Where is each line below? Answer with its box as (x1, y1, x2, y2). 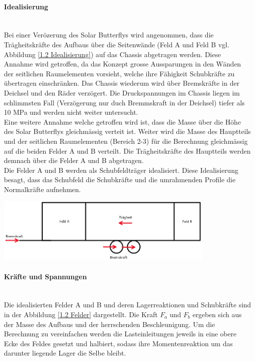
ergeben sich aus (192, 309, 242, 320)
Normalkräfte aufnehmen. (4, 184, 81, 194)
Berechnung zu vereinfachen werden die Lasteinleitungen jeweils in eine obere (4, 328, 237, 339)
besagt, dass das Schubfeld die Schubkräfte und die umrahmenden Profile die (4, 174, 236, 185)
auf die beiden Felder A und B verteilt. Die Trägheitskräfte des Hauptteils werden (4, 145, 251, 156)
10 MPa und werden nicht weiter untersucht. (4, 107, 138, 117)
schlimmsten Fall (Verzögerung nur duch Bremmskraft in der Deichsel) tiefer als (4, 97, 245, 107)
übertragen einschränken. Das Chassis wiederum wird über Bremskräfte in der (4, 78, 240, 88)
